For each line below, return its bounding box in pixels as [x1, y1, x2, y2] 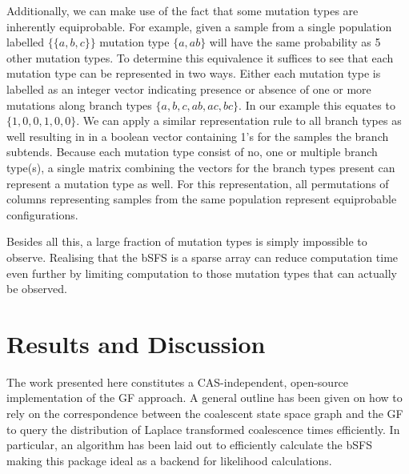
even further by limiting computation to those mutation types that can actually [6, 264, 397, 281]
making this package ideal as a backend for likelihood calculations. [6, 452, 332, 468]
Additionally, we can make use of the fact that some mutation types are [6, 2, 359, 18]
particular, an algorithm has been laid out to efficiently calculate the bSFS [6, 436, 372, 453]
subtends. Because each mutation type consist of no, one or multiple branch [6, 143, 378, 160]
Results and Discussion [6, 327, 266, 360]
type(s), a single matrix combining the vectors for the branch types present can [6, 159, 395, 175]
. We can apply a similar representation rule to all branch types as [76, 112, 402, 129]
